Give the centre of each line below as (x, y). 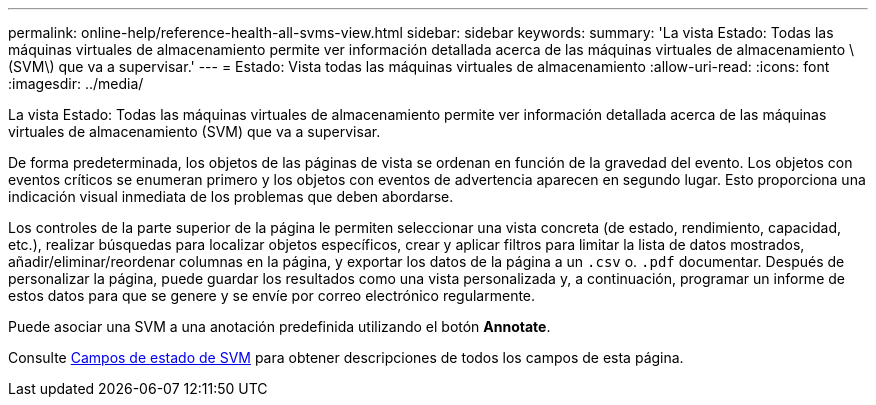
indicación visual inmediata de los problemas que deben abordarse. (231, 196)
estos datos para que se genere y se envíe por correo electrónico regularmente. (272, 295)
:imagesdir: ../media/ (76, 83)
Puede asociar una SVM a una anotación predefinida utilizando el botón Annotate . (279, 326)
